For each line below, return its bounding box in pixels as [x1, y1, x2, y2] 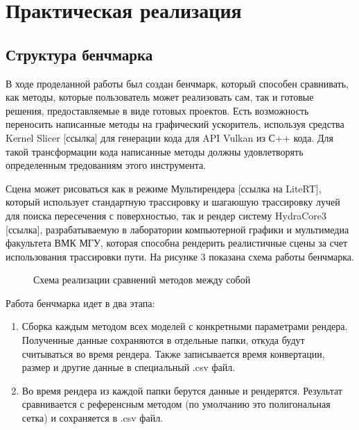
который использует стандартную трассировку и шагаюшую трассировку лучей [6, 195, 340, 209]
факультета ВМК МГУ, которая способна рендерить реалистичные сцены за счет [6, 235, 348, 250]
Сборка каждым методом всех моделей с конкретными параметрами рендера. [21, 319, 348, 333]
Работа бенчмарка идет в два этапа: [6, 295, 155, 310]
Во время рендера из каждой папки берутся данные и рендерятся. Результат [21, 383, 342, 397]
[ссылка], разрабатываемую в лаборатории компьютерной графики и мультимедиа [6, 222, 349, 236]
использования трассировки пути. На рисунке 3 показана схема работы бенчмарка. [6, 249, 354, 263]
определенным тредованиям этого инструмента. [6, 158, 207, 172]
